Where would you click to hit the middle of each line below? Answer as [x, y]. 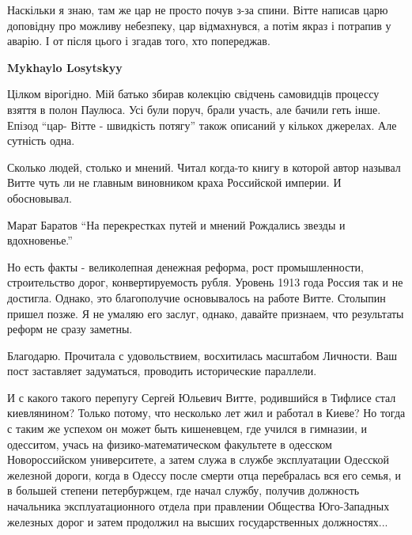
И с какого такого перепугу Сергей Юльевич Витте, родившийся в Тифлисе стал [202, 397]
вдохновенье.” [40, 240]
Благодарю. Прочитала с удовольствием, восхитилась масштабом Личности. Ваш [202, 355]
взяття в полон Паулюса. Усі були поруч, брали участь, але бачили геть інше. [194, 109]
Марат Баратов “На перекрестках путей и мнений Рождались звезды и [176, 224]
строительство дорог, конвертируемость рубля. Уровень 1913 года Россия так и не [205, 282]
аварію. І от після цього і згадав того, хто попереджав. [139, 41]
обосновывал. [40, 197]
